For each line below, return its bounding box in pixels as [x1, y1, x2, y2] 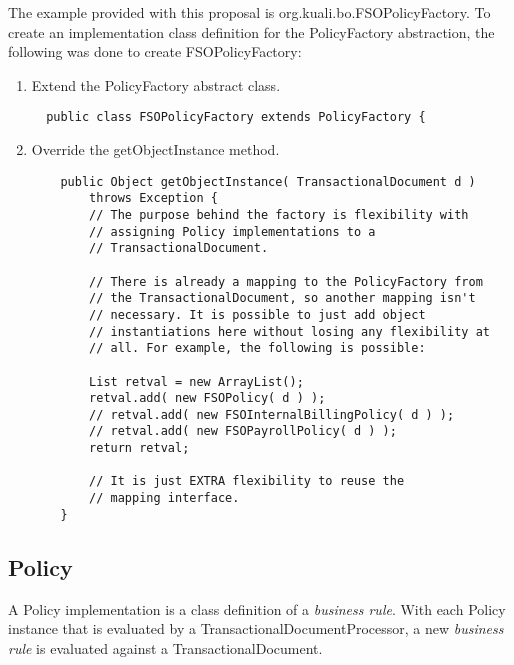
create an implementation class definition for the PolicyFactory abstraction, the [8, 21, 495, 42]
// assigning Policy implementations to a [89, 224, 376, 239]
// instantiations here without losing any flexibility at [89, 324, 490, 339]
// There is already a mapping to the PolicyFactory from [89, 274, 483, 289]
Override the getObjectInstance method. [31, 139, 280, 160]
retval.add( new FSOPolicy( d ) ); [89, 391, 326, 406]
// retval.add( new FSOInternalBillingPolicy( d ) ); [89, 407, 455, 422]
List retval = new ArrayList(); [89, 374, 304, 389]
